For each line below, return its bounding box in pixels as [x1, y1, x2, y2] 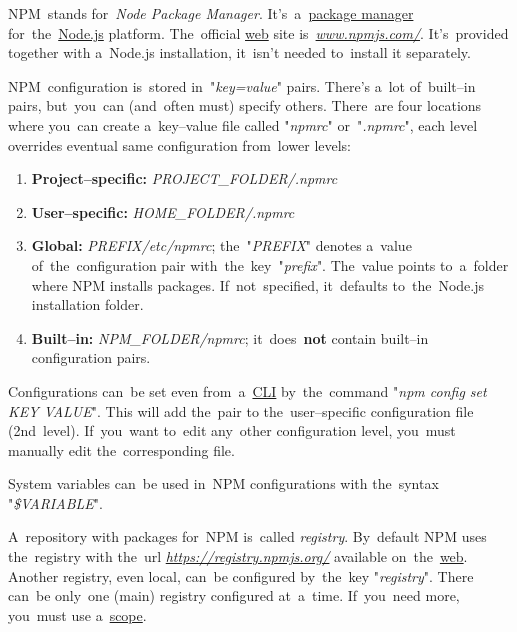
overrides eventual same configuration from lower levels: [8, 134, 352, 155]
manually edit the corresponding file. [8, 439, 235, 460]
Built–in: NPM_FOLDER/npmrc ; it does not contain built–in [31, 327, 429, 348]
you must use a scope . [8, 604, 147, 625]
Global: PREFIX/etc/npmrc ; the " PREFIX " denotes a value [31, 235, 412, 256]
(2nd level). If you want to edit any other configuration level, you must [8, 420, 456, 441]
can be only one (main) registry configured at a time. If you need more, [8, 585, 460, 606]
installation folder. [31, 294, 144, 315]
